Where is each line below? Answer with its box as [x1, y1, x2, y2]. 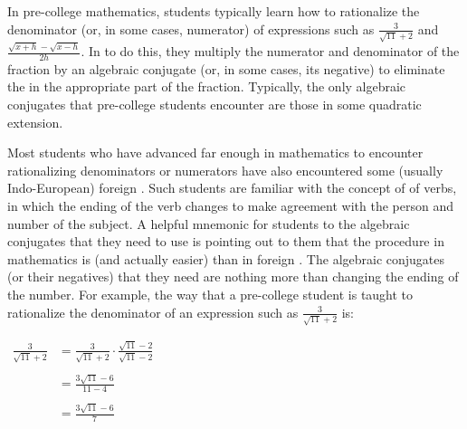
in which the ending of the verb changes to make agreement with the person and [7, 195, 453, 214]
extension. [7, 112, 63, 131]
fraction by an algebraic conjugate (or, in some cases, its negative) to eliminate [7, 59, 445, 78]
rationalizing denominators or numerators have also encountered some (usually [7, 160, 443, 179]
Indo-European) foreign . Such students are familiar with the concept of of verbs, [7, 178, 457, 197]
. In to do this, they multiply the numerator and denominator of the [81, 42, 460, 60]
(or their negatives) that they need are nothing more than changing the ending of [7, 267, 459, 286]
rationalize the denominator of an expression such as [7, 302, 299, 321]
